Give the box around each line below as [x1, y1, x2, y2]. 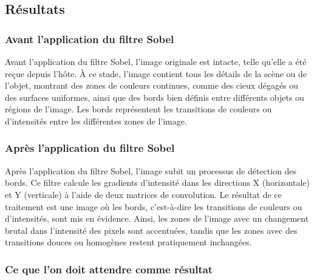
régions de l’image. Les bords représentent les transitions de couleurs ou [5, 103, 272, 115]
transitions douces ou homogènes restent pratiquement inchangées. [5, 236, 252, 248]
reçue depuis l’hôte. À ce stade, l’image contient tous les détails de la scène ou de [5, 67, 307, 80]
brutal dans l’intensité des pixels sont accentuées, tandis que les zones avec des [5, 224, 298, 236]
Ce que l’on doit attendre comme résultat [5, 261, 213, 276]
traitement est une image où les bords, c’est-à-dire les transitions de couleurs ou [5, 200, 302, 213]
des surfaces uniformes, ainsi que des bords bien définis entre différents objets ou [5, 90, 304, 103]
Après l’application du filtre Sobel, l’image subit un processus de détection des [5, 164, 297, 177]
